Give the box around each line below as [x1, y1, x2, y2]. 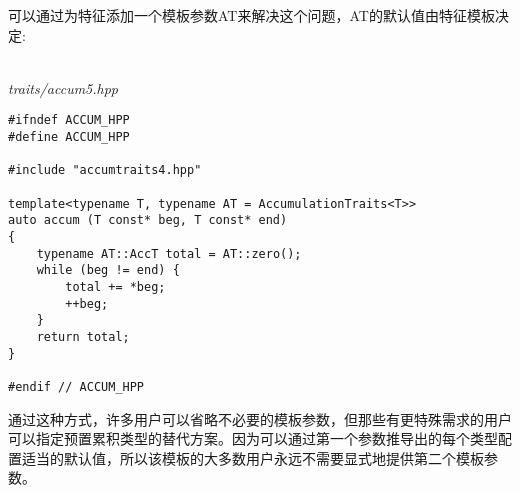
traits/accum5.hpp [8, 77, 119, 98]
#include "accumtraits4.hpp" [8, 163, 202, 178]
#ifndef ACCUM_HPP [8, 113, 130, 128]
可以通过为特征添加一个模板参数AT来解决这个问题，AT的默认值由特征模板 [8, 5, 495, 25]
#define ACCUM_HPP [8, 130, 130, 145]
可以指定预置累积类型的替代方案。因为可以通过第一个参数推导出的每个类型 [8, 428, 498, 449]
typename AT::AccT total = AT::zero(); [36, 246, 302, 261]
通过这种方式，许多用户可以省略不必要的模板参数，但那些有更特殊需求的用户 [8, 408, 512, 429]
